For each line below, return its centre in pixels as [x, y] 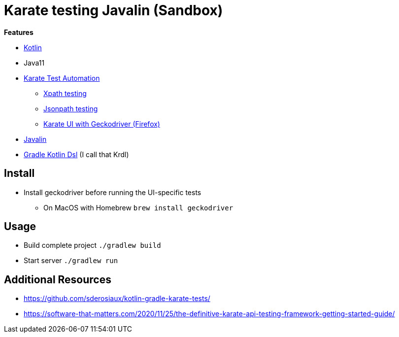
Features [19, 32]
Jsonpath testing [71, 108]
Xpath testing [65, 93]
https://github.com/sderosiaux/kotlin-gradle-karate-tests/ [117, 299]
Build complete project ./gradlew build [92, 245]
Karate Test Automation [62, 78]
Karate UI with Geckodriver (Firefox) [102, 124]
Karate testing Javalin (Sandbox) [114, 10]
